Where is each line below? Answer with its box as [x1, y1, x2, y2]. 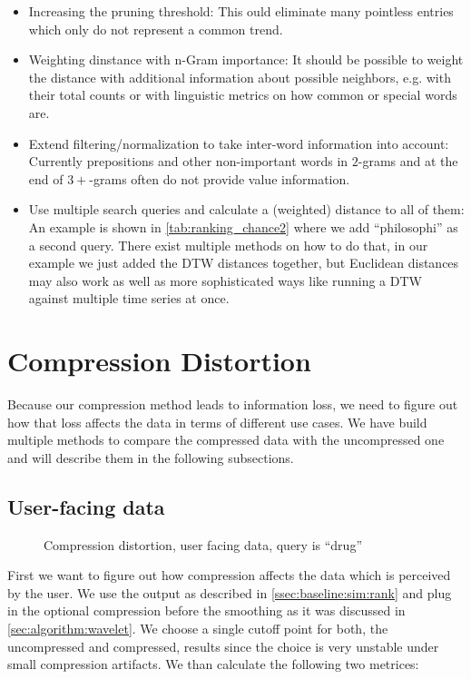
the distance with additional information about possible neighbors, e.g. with [28, 67, 451, 86]
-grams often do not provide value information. [89, 169, 350, 188]
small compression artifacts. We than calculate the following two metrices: [7, 654, 419, 674]
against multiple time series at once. [28, 289, 230, 308]
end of [28, 169, 64, 188]
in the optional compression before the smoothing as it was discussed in [7, 601, 406, 620]
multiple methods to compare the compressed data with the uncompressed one [7, 430, 445, 449]
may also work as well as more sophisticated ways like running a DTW [28, 271, 422, 290]
